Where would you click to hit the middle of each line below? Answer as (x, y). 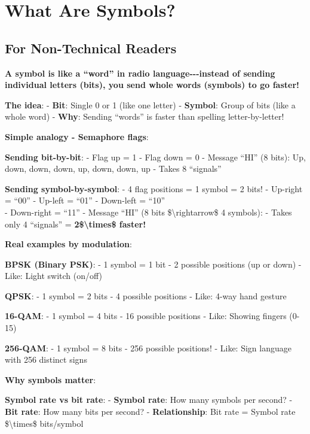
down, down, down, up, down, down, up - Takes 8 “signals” (113, 169)
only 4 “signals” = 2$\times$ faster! (76, 224)
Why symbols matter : (50, 379)
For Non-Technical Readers (91, 48)
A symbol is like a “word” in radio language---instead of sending (140, 73)
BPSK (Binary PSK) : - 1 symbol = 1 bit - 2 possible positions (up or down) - (153, 264)
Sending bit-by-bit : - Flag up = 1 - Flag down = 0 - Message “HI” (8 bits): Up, (155, 157)
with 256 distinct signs (46, 359)
